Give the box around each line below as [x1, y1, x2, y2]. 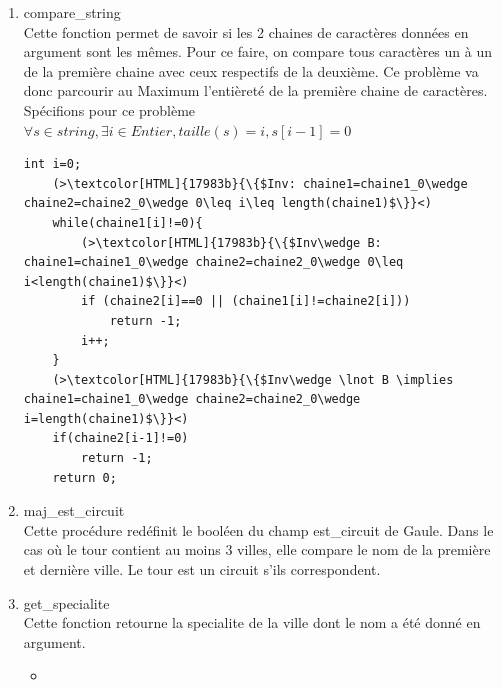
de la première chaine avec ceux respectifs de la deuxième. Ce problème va [23, 60, 479, 81]
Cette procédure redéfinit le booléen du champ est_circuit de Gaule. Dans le [23, 519, 494, 540]
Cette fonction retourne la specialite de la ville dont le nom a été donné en [23, 612, 481, 633]
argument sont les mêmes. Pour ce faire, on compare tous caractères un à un [23, 41, 492, 62]
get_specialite [23, 592, 110, 613]
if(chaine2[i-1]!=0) [52, 431, 189, 446]
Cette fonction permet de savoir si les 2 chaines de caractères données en [23, 21, 469, 42]
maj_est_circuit [23, 500, 125, 521]
